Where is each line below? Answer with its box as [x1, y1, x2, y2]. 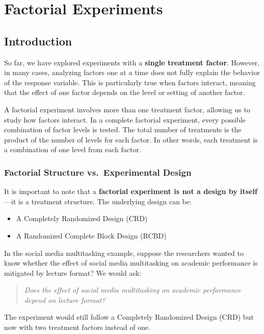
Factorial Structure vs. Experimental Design [4, 165, 192, 178]
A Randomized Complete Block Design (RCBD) [16, 230, 167, 241]
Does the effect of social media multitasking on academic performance [24, 284, 241, 295]
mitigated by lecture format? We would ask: [4, 267, 142, 278]
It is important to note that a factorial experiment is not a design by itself [4, 186, 257, 197]
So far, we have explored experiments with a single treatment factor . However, [4, 57, 260, 67]
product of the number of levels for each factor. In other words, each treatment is [4, 134, 258, 145]
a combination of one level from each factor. [4, 144, 141, 155]
